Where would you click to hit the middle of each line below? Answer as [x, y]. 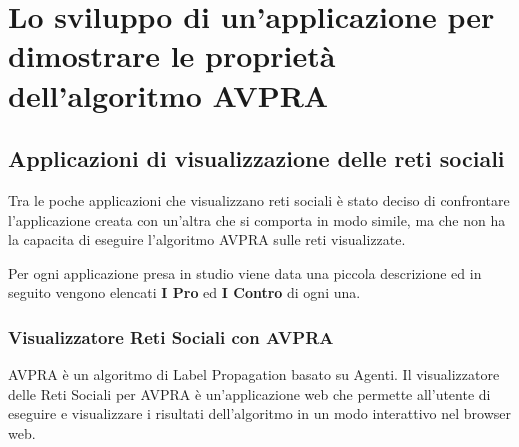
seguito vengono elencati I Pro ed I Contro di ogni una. [184, 292]
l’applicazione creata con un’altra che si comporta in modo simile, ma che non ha [257, 219]
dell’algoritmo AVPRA [168, 94]
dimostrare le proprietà [172, 55]
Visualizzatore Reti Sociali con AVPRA [171, 336]
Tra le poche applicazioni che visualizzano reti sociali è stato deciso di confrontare [259, 199]
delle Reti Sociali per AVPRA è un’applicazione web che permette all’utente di [249, 393]
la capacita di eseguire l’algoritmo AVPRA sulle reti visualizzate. [207, 239]
